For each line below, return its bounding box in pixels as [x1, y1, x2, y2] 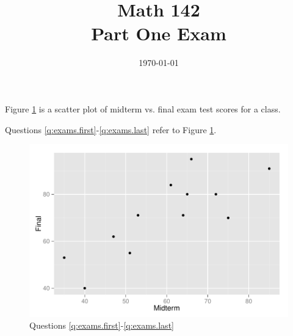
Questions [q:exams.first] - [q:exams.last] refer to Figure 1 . [5, 123, 217, 136]
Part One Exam [91, 21, 226, 46]
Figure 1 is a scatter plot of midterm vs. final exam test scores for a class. [5, 102, 281, 115]
